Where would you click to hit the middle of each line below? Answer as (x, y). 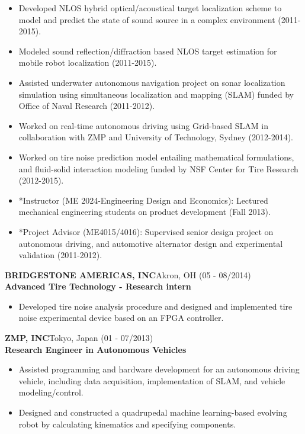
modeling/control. (51, 392)
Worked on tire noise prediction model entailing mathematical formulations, (156, 157)
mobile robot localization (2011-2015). (88, 62)
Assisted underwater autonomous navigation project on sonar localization (152, 82)
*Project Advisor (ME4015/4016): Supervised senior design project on (146, 231)
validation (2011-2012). (60, 255)
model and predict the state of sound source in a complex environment (147, 19)
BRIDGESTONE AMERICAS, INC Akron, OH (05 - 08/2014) (128, 274)
